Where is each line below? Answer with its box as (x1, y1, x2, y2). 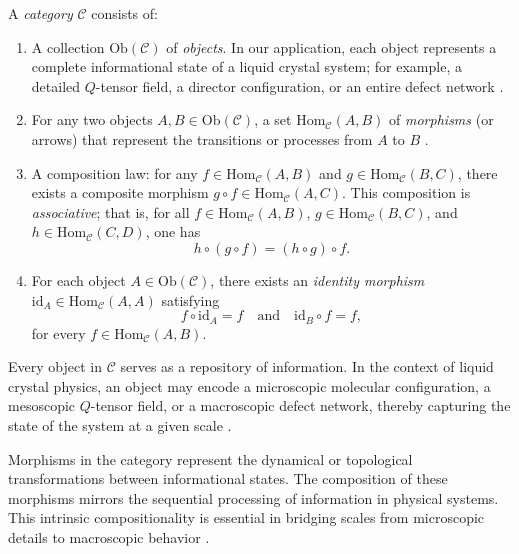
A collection (31, 36, 105, 57)
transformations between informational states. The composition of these (8, 468, 448, 489)
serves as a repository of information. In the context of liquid (120, 356, 494, 377)
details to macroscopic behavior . (8, 526, 210, 547)
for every (31, 322, 86, 343)
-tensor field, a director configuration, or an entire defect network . (95, 75, 504, 96)
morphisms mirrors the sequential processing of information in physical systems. (8, 487, 499, 508)
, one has (145, 221, 201, 242)
